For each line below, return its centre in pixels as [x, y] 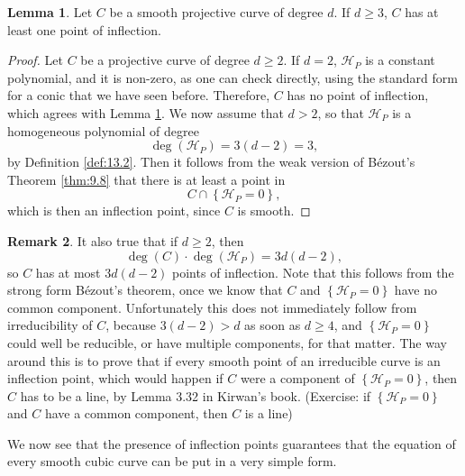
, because [131, 325]
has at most [68, 272]
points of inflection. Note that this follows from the [313, 272]
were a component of [297, 378]
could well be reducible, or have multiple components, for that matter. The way [227, 342]
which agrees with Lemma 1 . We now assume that [146, 112]
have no [415, 290]
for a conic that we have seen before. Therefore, [139, 95]
